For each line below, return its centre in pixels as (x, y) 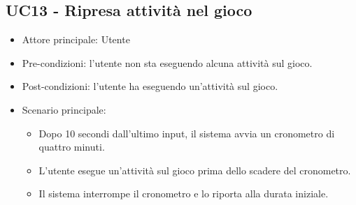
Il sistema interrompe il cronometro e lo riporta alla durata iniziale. (184, 193)
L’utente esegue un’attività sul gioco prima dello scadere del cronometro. (195, 170)
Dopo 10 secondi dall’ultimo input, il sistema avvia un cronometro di (187, 133)
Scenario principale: (64, 109)
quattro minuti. (72, 147)
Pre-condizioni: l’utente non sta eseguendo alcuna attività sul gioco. (167, 62)
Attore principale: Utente (76, 39)
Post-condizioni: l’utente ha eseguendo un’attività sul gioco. (150, 86)
